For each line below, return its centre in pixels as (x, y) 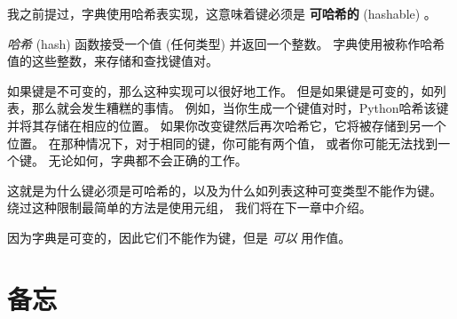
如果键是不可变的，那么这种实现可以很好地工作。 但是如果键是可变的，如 (221, 90)
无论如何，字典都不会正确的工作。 (148, 160)
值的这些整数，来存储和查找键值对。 (113, 61)
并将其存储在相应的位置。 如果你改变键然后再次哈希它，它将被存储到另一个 (227, 125)
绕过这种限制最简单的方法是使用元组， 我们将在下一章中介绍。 (189, 207)
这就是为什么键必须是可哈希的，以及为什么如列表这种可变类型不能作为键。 (225, 190)
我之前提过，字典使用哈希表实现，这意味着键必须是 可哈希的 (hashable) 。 (222, 13)
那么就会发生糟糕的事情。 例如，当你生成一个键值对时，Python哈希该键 (240, 108)
